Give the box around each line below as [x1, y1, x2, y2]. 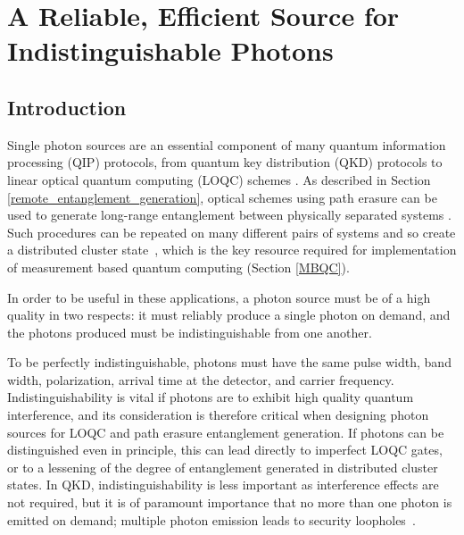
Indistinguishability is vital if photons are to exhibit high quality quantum [7, 388, 414, 406]
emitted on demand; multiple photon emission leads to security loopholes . [7, 510, 416, 529]
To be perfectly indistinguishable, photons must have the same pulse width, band [7, 353, 452, 372]
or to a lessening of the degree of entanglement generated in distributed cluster [7, 457, 438, 476]
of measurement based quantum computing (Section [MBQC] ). [7, 257, 350, 276]
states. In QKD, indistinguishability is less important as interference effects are [7, 475, 439, 494]
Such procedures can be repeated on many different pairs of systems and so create [7, 222, 456, 241]
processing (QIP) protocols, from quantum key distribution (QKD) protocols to [7, 153, 443, 171]
